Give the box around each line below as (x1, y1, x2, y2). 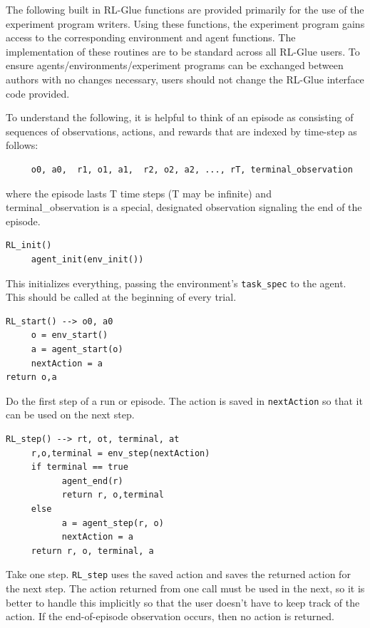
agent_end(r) (61, 475, 123, 486)
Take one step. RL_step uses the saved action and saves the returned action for (6, 567, 351, 582)
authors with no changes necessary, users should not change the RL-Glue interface (6, 71, 364, 86)
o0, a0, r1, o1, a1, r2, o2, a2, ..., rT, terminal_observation (31, 164, 353, 175)
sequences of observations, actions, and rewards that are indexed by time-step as (6, 123, 357, 138)
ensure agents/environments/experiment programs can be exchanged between (6, 58, 344, 73)
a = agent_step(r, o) (61, 518, 164, 528)
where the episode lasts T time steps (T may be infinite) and (6, 185, 272, 200)
